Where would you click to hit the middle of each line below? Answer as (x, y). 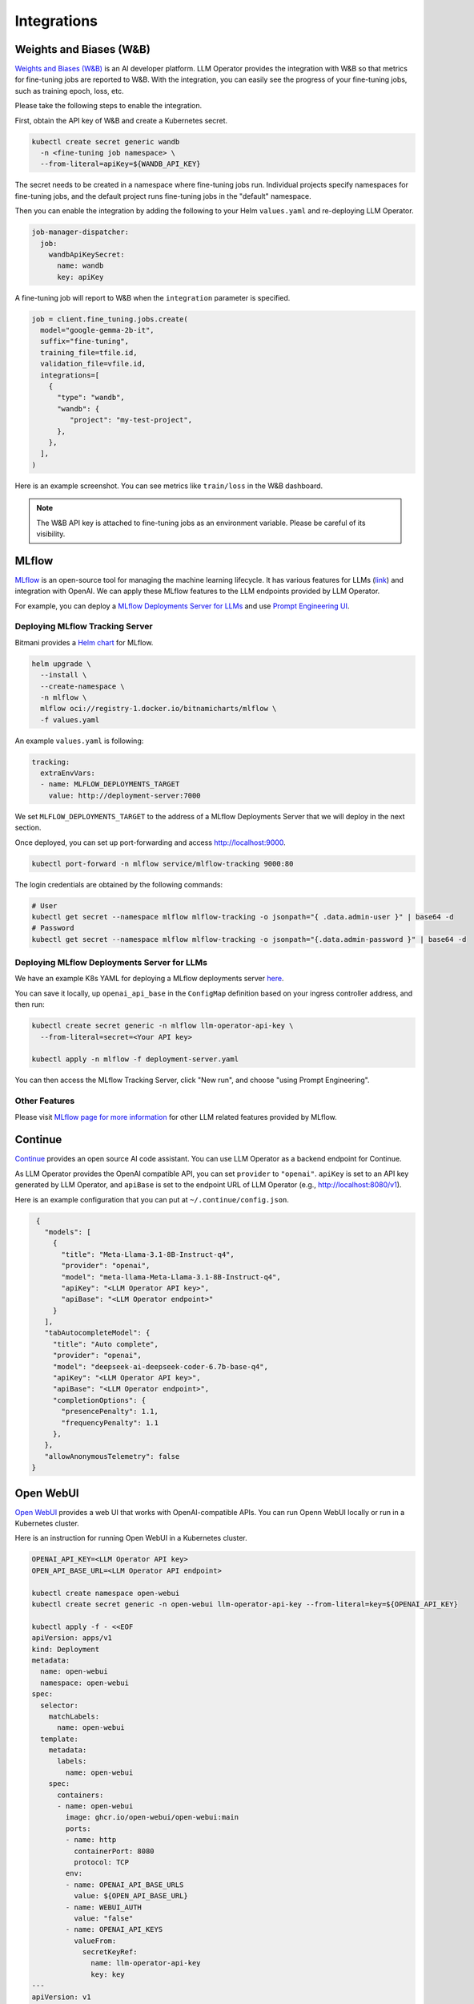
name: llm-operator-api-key (146, 1963)
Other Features (45, 1101)
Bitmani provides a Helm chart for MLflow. (84, 642)
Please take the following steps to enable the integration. (108, 106)
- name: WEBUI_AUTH (103, 1907)
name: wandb (80, 266)
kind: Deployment (66, 1649)
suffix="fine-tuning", (85, 341)
